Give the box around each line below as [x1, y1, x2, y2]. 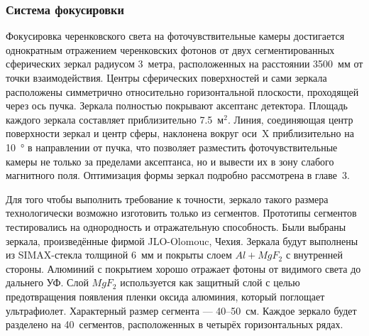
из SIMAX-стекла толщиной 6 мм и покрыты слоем [6, 247, 232, 262]
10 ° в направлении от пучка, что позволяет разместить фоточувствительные [6, 139, 338, 154]
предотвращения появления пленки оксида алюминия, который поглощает [6, 288, 325, 303]
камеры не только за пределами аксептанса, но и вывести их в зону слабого [6, 153, 334, 168]
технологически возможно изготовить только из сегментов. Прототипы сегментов [6, 205, 357, 220]
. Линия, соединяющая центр [227, 112, 353, 126]
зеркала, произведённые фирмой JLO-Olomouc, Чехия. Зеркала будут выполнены [6, 233, 358, 248]
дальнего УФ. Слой [6, 275, 89, 290]
